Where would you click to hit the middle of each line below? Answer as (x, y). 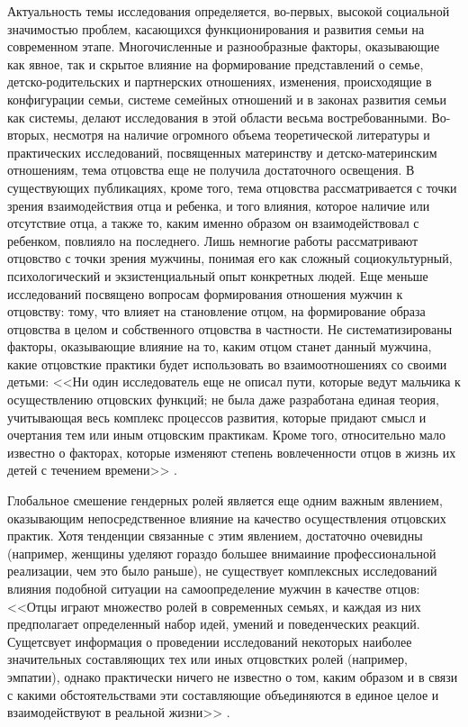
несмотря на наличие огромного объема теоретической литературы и (242, 135)
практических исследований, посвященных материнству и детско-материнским (222, 152)
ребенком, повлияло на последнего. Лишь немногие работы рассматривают (213, 240)
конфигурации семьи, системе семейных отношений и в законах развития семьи (227, 99)
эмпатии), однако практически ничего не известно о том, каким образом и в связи (233, 676)
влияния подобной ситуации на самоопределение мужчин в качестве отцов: (214, 588)
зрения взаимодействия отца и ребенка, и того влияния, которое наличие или (219, 205)
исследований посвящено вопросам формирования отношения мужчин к (205, 293)
